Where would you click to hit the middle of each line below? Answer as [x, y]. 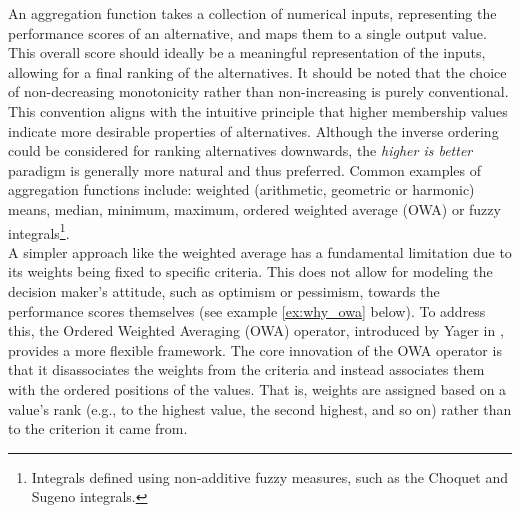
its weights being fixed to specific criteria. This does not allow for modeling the [250, 271]
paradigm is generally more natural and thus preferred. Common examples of [245, 169]
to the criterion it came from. [98, 428]
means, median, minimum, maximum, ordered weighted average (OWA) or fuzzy [254, 208]
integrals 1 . [39, 231]
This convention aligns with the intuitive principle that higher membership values [258, 110]
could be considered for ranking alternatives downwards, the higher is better [240, 150]
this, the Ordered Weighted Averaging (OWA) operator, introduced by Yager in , [256, 330]
